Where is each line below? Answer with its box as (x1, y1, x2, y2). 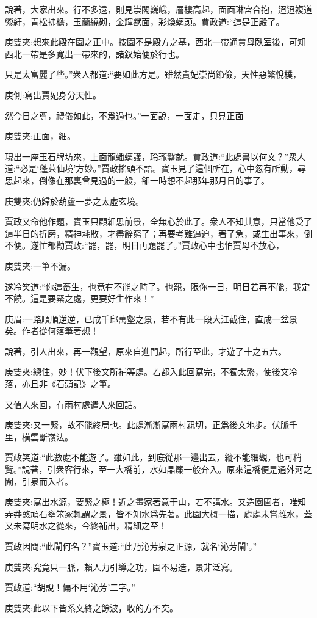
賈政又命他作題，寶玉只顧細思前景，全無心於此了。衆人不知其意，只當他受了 (5, 215, 312, 228)
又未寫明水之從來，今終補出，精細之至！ (5, 519, 167, 532)
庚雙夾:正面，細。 (5, 129, 76, 142)
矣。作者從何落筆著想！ (5, 324, 99, 337)
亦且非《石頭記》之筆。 (21, 377, 116, 390)
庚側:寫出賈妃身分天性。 (5, 88, 101, 101)
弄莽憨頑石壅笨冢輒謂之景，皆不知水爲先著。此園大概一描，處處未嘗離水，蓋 (5, 507, 312, 520)
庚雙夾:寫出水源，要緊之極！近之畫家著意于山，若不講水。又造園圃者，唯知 (5, 495, 306, 508)
